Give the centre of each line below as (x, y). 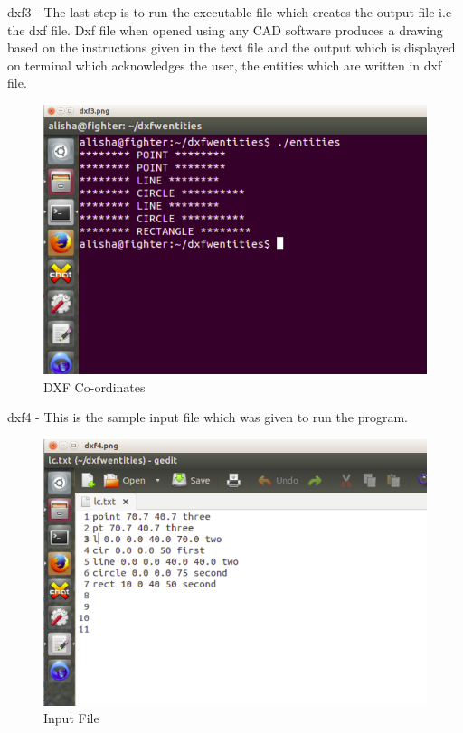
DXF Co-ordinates (94, 386)
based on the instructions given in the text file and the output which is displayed (231, 47)
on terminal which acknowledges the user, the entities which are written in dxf (225, 65)
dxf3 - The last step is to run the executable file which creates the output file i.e (230, 12)
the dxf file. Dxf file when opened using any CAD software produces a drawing (225, 29)
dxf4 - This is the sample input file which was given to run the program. (208, 417)
